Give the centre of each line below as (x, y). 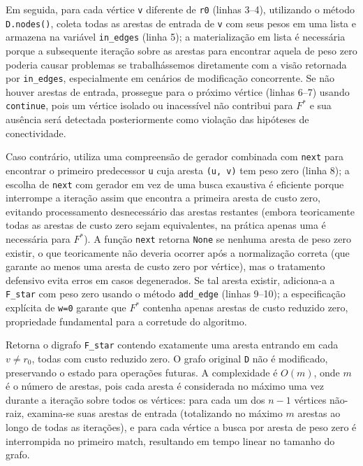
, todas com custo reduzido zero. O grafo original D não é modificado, (180, 358)
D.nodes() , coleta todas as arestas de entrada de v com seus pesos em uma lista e (181, 23)
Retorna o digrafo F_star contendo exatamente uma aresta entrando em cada (172, 345)
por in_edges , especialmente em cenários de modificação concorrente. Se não (170, 78)
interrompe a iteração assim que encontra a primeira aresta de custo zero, (163, 198)
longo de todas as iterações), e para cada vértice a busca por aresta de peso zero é (181, 427)
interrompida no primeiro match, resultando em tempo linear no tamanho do (170, 440)
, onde (327, 372)
